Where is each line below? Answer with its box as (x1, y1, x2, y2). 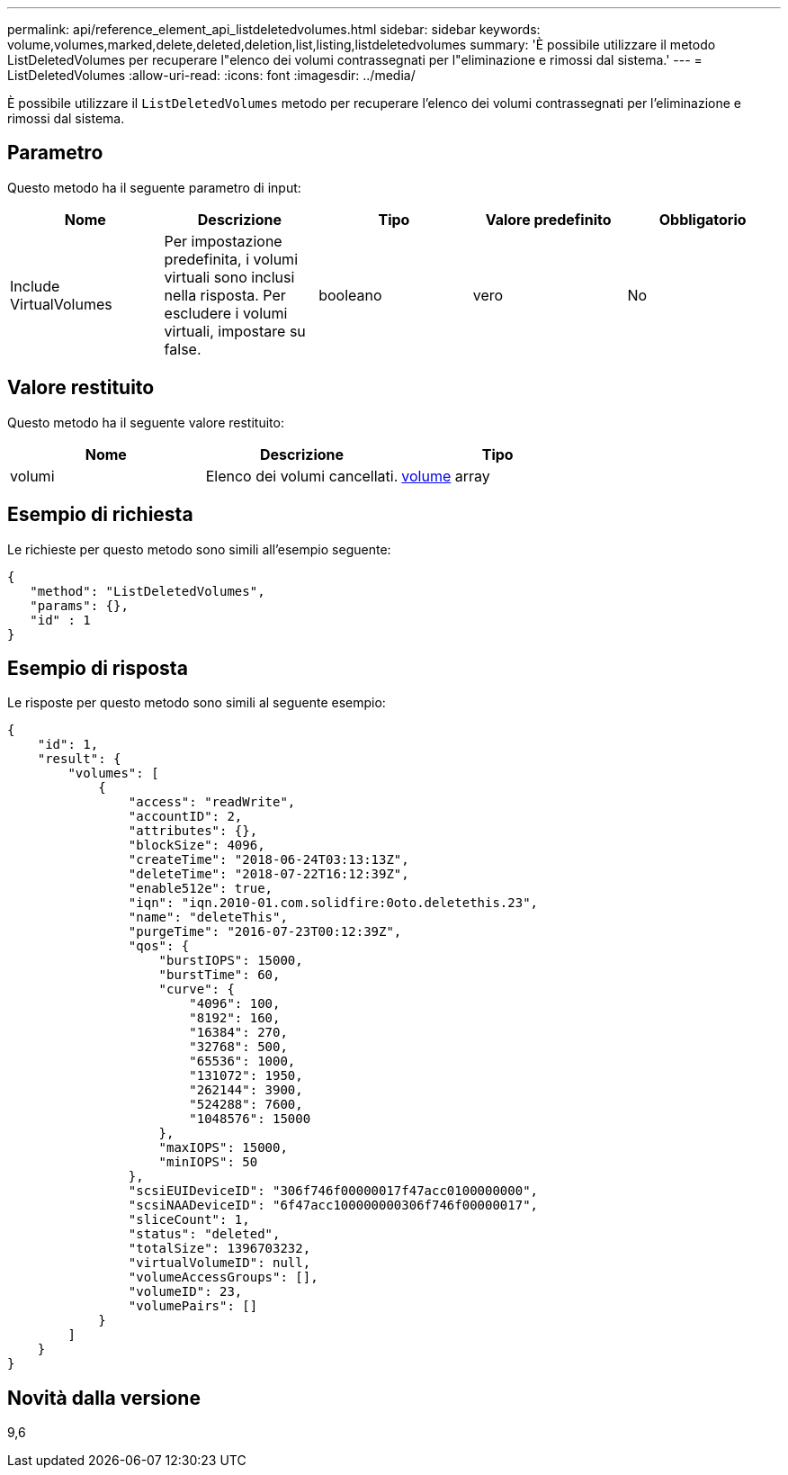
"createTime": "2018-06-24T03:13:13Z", (128, 852, 409, 868)
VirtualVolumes (10, 294, 112, 313)
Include (10, 276, 60, 295)
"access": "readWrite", (128, 795, 296, 810)
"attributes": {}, (128, 823, 258, 839)
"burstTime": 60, (158, 967, 281, 983)
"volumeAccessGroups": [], (128, 1270, 318, 1285)
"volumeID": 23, (128, 1284, 243, 1300)
